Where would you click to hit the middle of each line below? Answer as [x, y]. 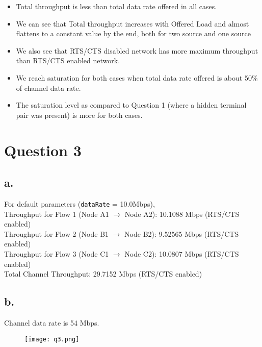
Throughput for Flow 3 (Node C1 [57, 253]
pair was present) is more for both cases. [79, 115]
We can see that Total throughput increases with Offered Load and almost [133, 23]
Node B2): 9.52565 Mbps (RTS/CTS [182, 233]
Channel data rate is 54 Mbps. [52, 322]
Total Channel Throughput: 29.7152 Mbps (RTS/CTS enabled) [103, 274]
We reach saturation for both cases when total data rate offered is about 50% [137, 77]
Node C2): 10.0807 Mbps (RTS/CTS [182, 253]
